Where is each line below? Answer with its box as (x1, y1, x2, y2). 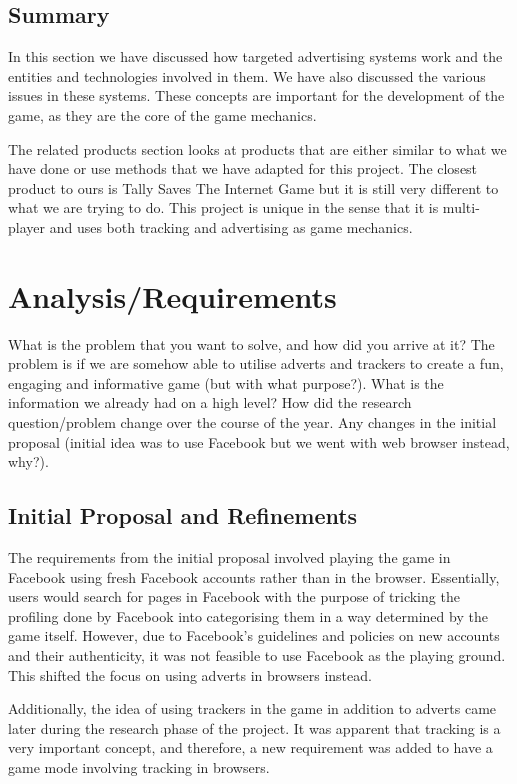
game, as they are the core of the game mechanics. (8, 104, 317, 125)
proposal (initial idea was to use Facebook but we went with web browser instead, (8, 431, 510, 452)
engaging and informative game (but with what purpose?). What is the (8, 372, 444, 393)
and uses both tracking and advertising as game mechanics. (49, 216, 413, 237)
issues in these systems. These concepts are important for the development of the (8, 85, 505, 106)
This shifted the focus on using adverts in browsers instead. (8, 664, 372, 685)
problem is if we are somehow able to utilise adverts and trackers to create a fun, (8, 353, 504, 374)
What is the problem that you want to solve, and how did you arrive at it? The (8, 333, 495, 354)
